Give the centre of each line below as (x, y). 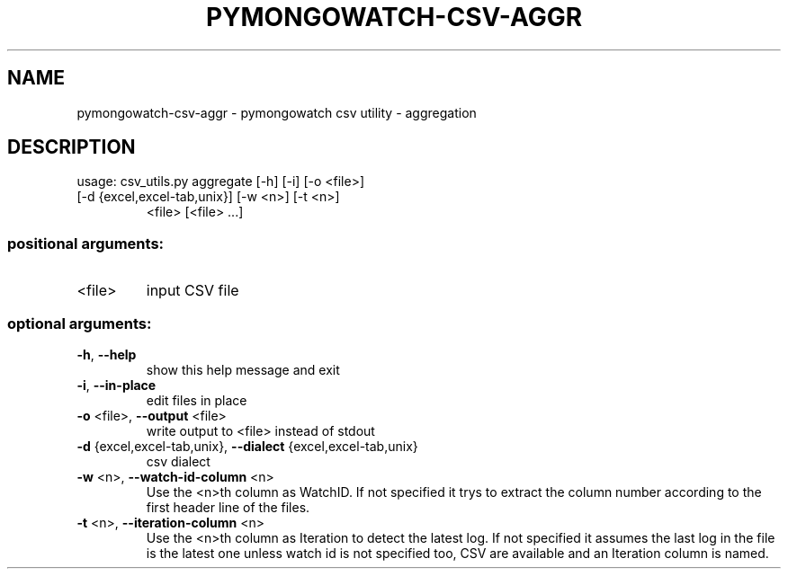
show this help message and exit (243, 369)
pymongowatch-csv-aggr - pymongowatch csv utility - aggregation (277, 112)
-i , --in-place (116, 385)
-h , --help (107, 354)
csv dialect (178, 461)
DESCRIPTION (72, 147)
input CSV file (193, 291)
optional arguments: (80, 323)
